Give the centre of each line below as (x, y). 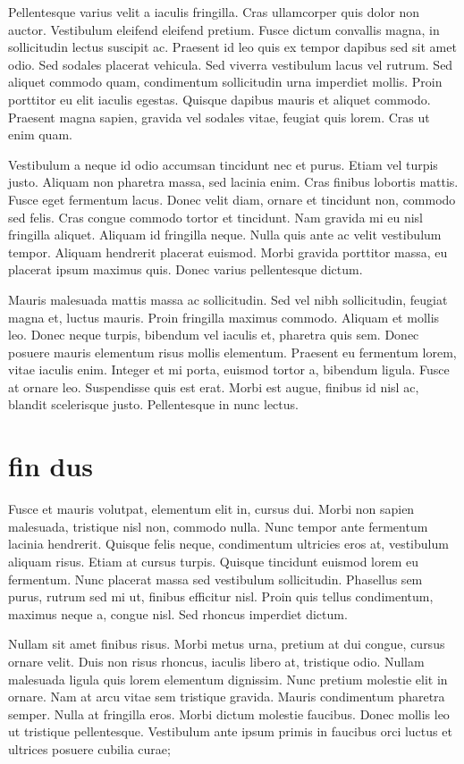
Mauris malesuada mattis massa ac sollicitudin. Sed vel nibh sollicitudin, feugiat (228, 299)
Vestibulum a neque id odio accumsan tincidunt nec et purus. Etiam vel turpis (223, 164)
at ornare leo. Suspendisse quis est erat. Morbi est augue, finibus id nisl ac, (214, 386)
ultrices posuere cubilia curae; (89, 748)
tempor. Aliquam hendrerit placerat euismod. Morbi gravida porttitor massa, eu (228, 252)
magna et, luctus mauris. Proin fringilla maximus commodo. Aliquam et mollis (224, 317)
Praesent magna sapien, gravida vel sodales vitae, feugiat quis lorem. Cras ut (219, 117)
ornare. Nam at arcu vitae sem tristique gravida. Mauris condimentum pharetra (227, 697)
